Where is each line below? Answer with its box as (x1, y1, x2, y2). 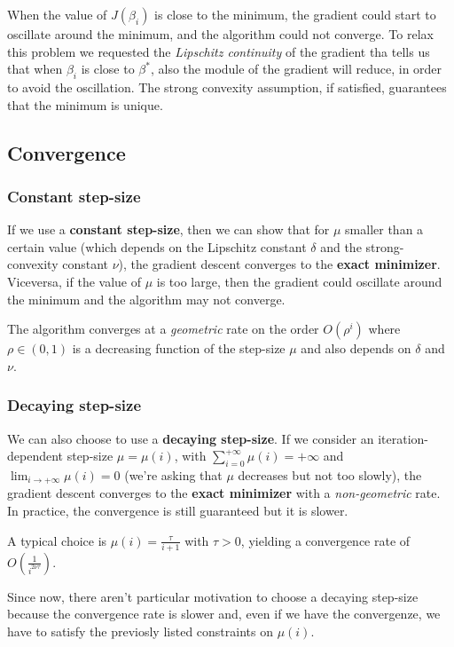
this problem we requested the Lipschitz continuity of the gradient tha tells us (7, 42, 430, 60)
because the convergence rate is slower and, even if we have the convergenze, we (7, 604, 441, 623)
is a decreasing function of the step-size (72, 339, 286, 358)
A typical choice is (7, 531, 107, 549)
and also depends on (301, 339, 411, 358)
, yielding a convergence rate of (240, 531, 411, 549)
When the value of (7, 5, 107, 23)
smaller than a (345, 220, 424, 239)
